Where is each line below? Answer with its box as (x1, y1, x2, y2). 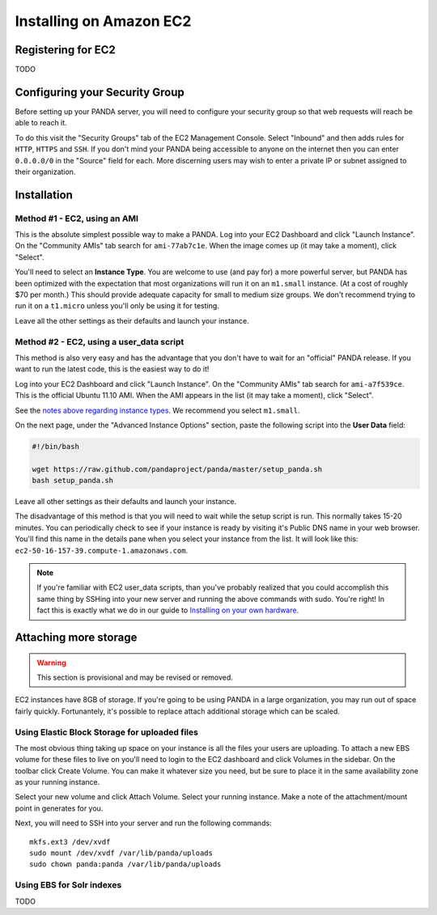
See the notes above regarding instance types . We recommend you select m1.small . (15, 405, 300, 415)
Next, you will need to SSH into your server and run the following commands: (15, 818, 272, 828)
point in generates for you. (15, 803, 104, 813)
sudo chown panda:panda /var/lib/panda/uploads (29, 860, 222, 869)
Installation (15, 188, 73, 201)
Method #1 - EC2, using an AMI (15, 213, 139, 224)
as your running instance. (15, 777, 100, 787)
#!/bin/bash (32, 442, 80, 451)
